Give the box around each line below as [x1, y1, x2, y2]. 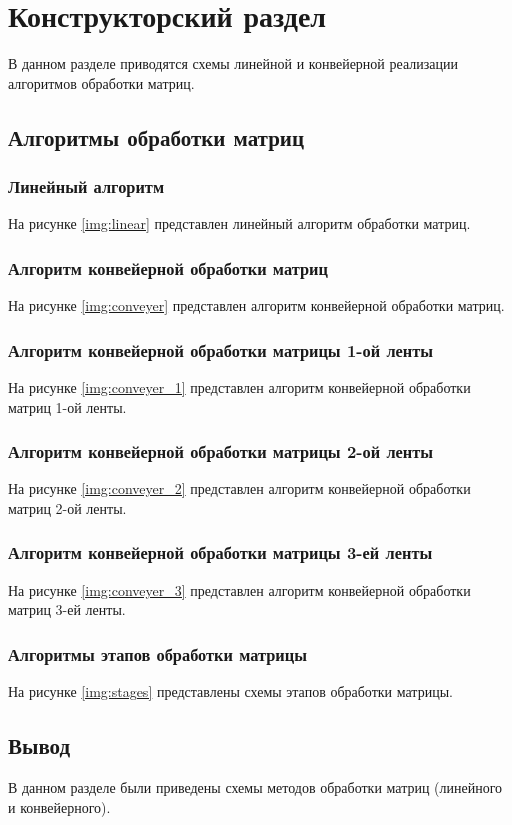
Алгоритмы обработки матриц [8, 121, 305, 152]
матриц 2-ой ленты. [8, 497, 127, 518]
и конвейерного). [8, 796, 111, 817]
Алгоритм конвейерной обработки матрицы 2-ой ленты [8, 439, 434, 464]
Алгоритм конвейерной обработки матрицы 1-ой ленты [8, 337, 434, 362]
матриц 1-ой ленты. [8, 396, 127, 417]
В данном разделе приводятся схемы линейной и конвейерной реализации [8, 53, 458, 74]
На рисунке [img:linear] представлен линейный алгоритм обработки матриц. [8, 213, 471, 234]
